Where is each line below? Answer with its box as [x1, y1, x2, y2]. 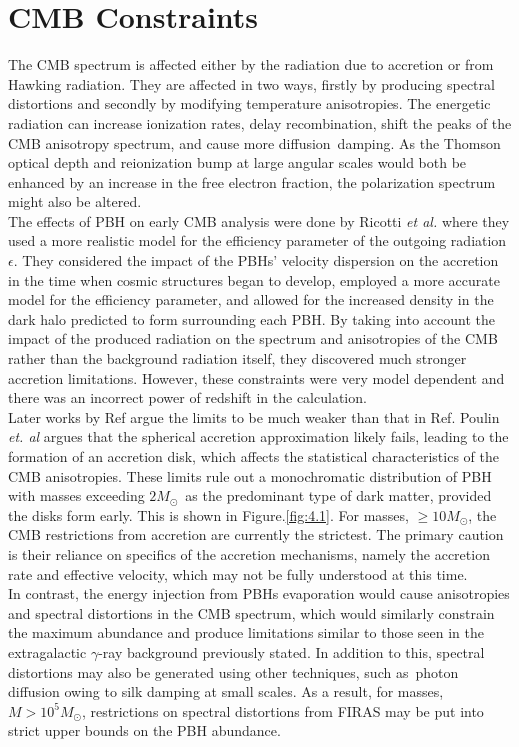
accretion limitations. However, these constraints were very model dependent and [8, 367, 505, 388]
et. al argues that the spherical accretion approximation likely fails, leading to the [8, 426, 509, 447]
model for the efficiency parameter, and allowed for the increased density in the [8, 289, 494, 310]
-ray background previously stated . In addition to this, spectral [98, 641, 485, 662]
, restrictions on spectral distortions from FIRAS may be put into [81, 700, 484, 721]
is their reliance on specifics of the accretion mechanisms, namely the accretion [8, 543, 490, 564]
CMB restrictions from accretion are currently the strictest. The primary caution [8, 524, 504, 545]
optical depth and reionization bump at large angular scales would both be [8, 152, 467, 173]
